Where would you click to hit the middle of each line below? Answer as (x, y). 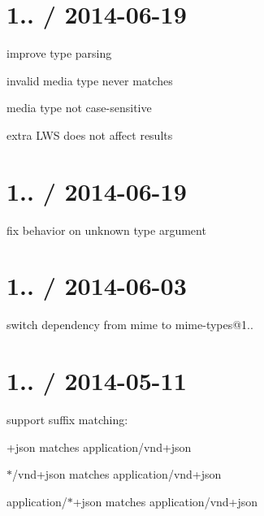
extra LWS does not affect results (90, 134)
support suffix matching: (67, 420)
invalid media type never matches (90, 80)
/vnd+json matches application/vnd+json (117, 474)
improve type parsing (59, 53)
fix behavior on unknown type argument (106, 230)
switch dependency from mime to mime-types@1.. (130, 325)
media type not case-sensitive (79, 108)
